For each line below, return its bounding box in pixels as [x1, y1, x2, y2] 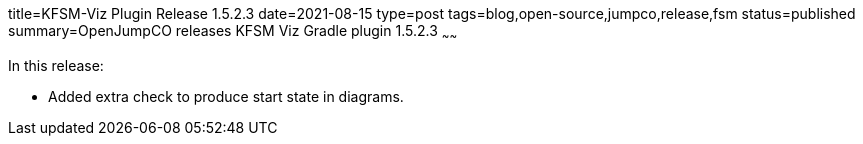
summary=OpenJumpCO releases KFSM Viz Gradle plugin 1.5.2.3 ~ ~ [8, 22, 458, 43]
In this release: [8, 56, 104, 74]
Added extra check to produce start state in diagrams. [48, 87, 404, 105]
